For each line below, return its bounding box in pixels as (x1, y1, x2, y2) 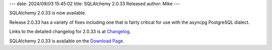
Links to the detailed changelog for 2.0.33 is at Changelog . (9, 28, 131, 35)
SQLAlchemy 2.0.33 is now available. (9, 10, 87, 16)
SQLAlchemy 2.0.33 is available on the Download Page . (9, 38, 124, 44)
